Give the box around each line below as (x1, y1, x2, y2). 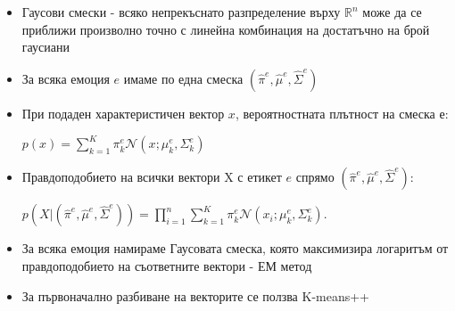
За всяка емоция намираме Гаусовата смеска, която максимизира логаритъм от (21, 239, 449, 258)
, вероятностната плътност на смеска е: (235, 103, 449, 122)
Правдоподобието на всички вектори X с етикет (21, 168, 282, 186)
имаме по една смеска (123, 69, 244, 87)
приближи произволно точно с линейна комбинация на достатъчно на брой (21, 20, 430, 38)
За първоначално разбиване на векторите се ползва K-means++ (21, 286, 370, 305)
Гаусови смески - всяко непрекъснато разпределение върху (21, 3, 341, 20)
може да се (362, 3, 422, 20)
